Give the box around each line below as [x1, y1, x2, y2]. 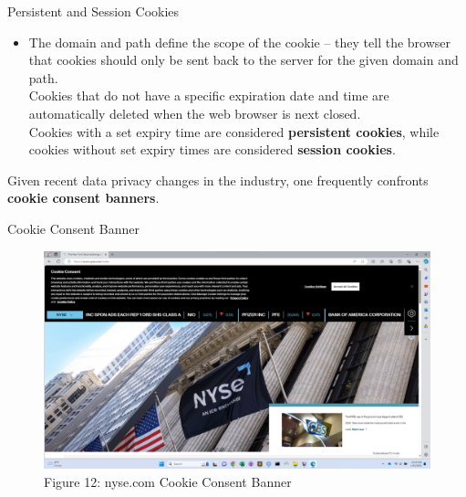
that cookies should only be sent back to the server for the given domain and [28, 50, 459, 69]
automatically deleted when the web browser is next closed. [28, 103, 361, 122]
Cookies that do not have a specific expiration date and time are [28, 86, 389, 105]
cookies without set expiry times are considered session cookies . [28, 140, 396, 159]
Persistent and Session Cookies [7, 2, 180, 20]
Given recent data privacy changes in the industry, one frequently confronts [7, 170, 429, 189]
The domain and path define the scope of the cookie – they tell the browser [28, 32, 451, 51]
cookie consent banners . [7, 188, 160, 207]
